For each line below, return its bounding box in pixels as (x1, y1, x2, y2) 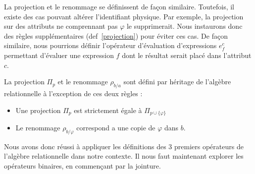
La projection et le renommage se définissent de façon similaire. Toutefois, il (4, 1, 234, 11)
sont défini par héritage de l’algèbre (123, 76, 231, 87)
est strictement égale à (74, 105, 142, 115)
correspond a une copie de (76, 122, 155, 132)
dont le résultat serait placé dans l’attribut (122, 50, 252, 60)
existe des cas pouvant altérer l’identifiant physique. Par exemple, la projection (4, 11, 244, 21)
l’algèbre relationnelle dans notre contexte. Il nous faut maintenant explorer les (4, 151, 244, 161)
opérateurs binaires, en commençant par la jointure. (4, 160, 161, 171)
